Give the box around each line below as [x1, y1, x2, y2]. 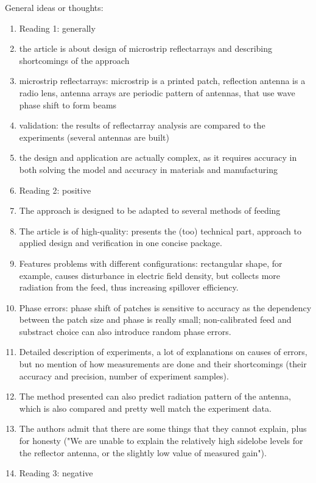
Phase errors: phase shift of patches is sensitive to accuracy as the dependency [19, 301, 312, 314]
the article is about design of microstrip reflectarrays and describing [19, 42, 273, 55]
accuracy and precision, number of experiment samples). [19, 369, 229, 382]
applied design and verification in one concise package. [19, 236, 222, 249]
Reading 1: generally [19, 21, 96, 34]
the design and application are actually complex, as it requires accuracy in [19, 151, 297, 164]
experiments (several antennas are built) [19, 130, 169, 143]
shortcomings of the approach [19, 54, 130, 66]
